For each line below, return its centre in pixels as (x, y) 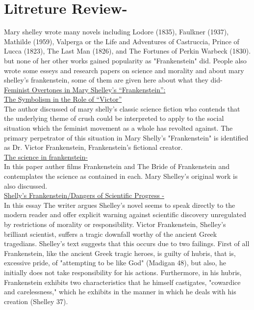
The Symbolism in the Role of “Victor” (63, 99)
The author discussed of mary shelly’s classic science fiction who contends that (122, 108)
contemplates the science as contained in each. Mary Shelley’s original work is (121, 176)
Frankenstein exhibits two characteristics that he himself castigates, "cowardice (122, 282)
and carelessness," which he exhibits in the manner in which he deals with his (120, 292)
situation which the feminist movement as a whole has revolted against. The (118, 128)
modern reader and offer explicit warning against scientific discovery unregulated (125, 214)
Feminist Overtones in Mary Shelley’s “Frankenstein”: (85, 89)
